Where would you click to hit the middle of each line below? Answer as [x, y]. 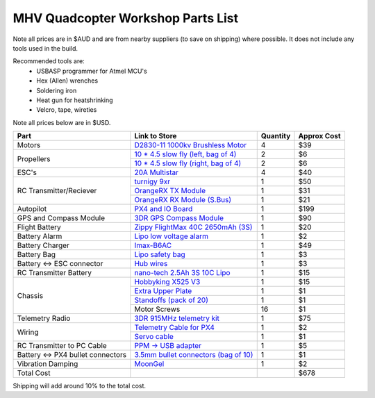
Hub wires [151, 264]
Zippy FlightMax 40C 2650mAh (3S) [193, 227]
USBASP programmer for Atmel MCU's [92, 71]
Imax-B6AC [153, 245]
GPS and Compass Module [61, 218]
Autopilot [32, 209]
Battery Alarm [40, 236]
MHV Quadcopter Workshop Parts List [126, 18]
